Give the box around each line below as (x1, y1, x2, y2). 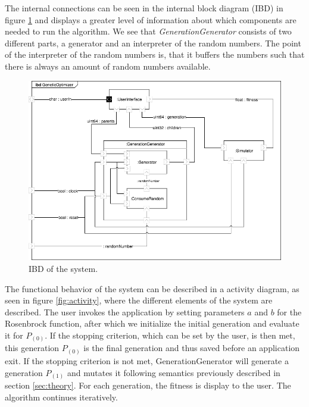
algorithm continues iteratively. (5, 390, 118, 403)
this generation (5, 342, 60, 354)
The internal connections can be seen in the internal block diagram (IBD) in (5, 2, 283, 14)
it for (5, 328, 23, 341)
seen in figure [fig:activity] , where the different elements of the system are (5, 294, 273, 306)
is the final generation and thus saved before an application (83, 342, 300, 354)
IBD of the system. (29, 262, 98, 274)
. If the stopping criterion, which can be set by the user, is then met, (45, 328, 295, 341)
